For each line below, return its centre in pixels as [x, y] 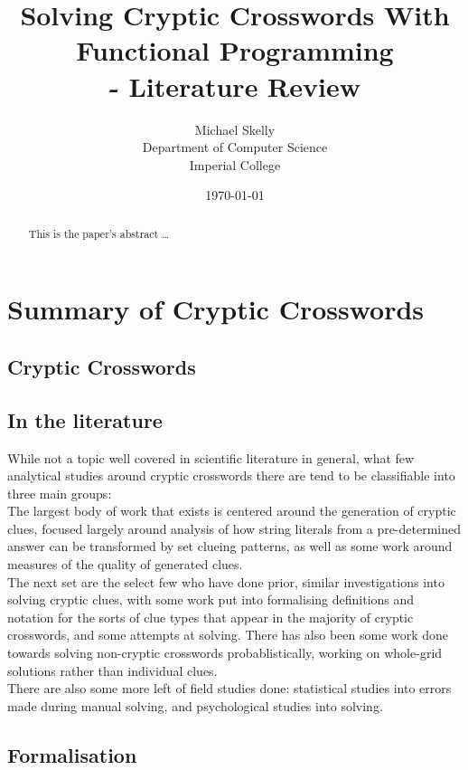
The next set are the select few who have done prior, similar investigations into [226, 581]
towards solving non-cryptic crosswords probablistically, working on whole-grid [225, 653]
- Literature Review [235, 86]
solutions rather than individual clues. [112, 670]
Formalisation [72, 754]
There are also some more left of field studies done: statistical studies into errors [229, 688]
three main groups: [60, 493]
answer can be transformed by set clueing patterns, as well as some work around [230, 546]
